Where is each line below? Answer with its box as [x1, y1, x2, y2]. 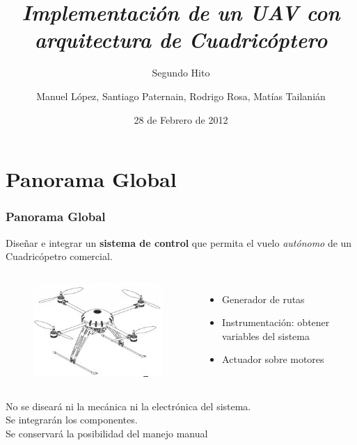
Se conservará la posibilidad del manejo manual [6, 426, 208, 440]
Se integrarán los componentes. [6, 412, 138, 427]
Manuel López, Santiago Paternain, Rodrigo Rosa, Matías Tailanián [36, 88, 326, 103]
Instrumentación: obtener [222, 315, 330, 330]
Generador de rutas [222, 291, 305, 306]
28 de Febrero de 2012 [134, 112, 228, 127]
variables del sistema [222, 328, 310, 343]
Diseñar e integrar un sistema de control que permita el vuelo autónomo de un [6, 235, 352, 250]
